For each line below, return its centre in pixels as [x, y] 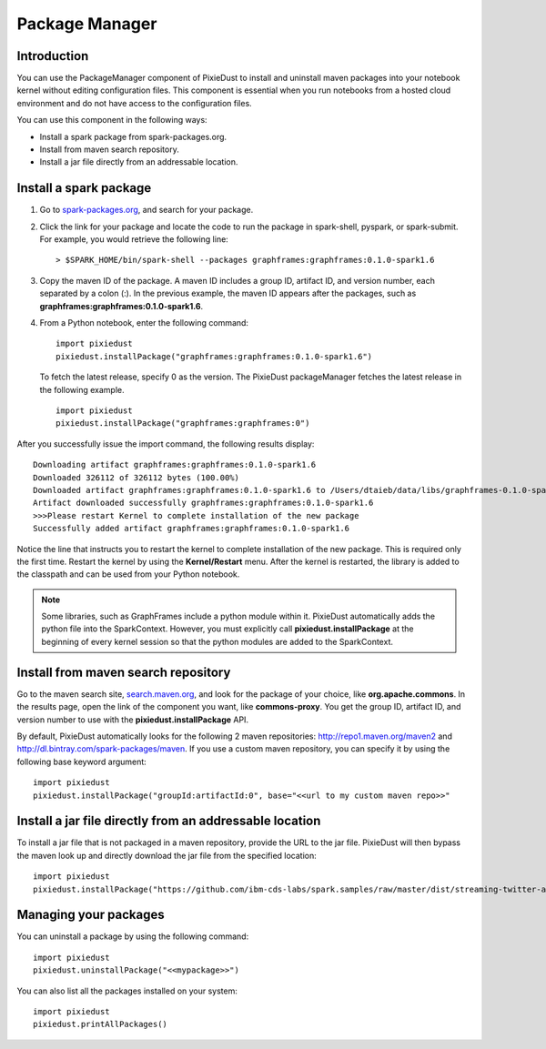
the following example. [82, 389]
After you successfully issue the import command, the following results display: [166, 444]
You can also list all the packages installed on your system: [127, 991]
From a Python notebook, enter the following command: [144, 323]
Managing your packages [91, 915]
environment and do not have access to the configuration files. [134, 103]
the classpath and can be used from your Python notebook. [128, 574]
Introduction [53, 56]
